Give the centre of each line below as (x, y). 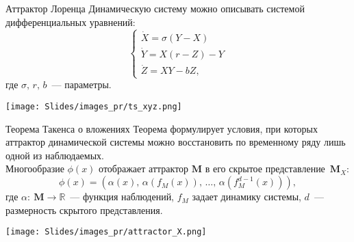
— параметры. (81, 84)
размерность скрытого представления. (84, 210)
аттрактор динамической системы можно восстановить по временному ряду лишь (176, 142)
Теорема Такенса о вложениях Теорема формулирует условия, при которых (162, 128)
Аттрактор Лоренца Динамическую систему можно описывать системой (155, 8)
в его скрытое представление (265, 169)
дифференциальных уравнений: (71, 22)
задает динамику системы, (246, 197)
